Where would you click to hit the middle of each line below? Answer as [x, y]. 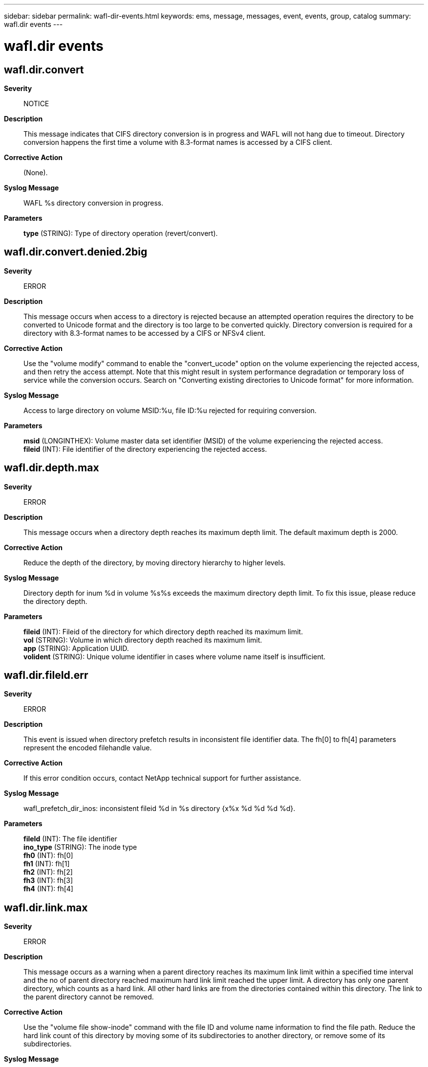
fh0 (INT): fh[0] [48, 856]
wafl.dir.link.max [46, 907]
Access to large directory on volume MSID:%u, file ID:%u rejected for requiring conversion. [170, 410]
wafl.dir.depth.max [52, 468]
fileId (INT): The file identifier [70, 839]
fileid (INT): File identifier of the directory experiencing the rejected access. [145, 449]
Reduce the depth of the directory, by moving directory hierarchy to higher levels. [155, 562]
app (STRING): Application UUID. [76, 648]
